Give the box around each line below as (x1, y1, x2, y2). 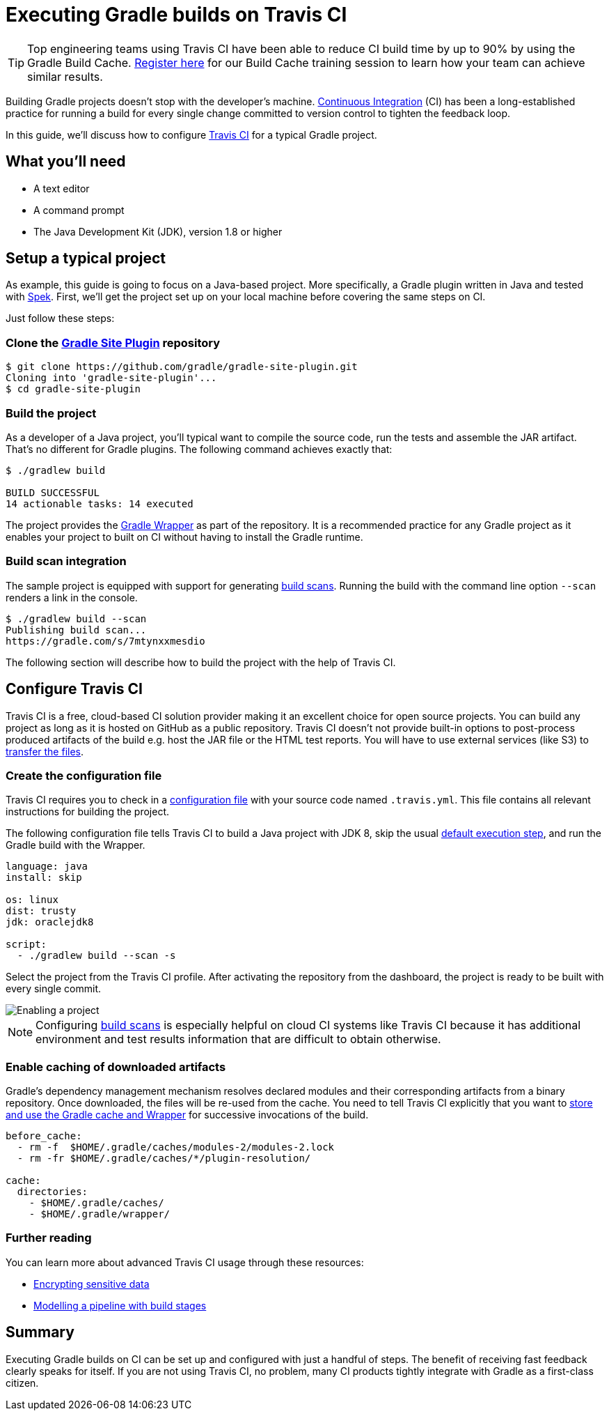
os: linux (6, 894, 58, 906)
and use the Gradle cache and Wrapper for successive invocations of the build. (6, 1109, 369, 1121)
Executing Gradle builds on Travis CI (6, 3, 347, 26)
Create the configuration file (6, 768, 162, 783)
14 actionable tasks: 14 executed (6, 498, 193, 509)
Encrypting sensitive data (33, 1277, 150, 1290)
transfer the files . (6, 745, 84, 757)
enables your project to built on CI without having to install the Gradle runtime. (6, 530, 363, 543)
